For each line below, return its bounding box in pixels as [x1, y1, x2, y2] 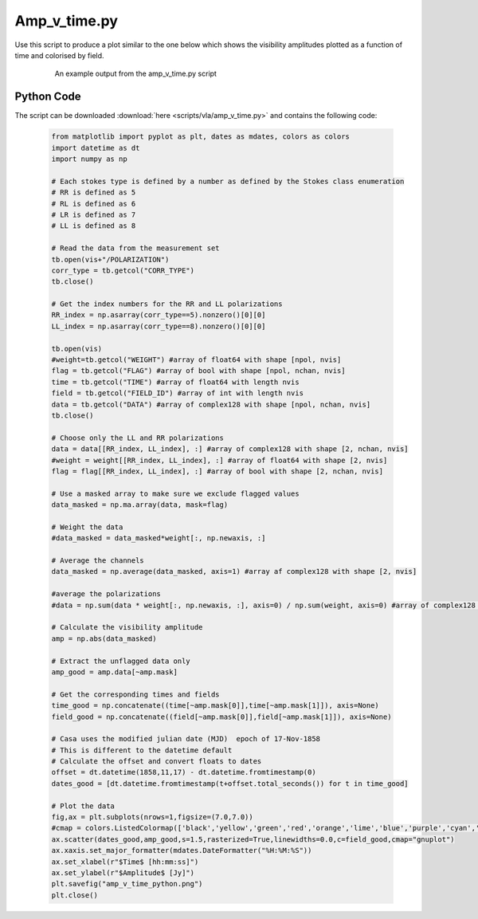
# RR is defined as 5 [51, 188, 136, 197]
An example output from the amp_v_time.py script [54, 69, 217, 79]
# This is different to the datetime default [51, 745, 233, 755]
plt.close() [51, 890, 99, 900]
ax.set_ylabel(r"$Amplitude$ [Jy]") [51, 869, 195, 877]
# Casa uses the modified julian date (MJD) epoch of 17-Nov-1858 [51, 734, 321, 744]
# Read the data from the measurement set [51, 244, 220, 253]
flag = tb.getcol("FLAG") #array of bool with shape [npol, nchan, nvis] [51, 367, 346, 375]
